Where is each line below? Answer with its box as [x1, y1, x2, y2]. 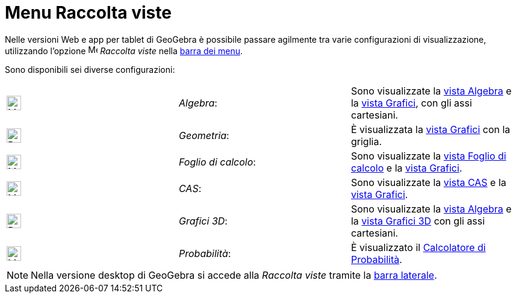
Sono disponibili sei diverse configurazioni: [5, 64, 175, 75]
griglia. [350, 135, 382, 147]
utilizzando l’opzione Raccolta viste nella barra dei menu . [5, 45, 243, 56]
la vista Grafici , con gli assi [350, 96, 472, 109]
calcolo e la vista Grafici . [350, 161, 462, 174]
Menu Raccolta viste [5, 2, 172, 23]
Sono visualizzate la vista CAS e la [350, 176, 506, 188]
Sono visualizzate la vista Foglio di [350, 149, 506, 162]
